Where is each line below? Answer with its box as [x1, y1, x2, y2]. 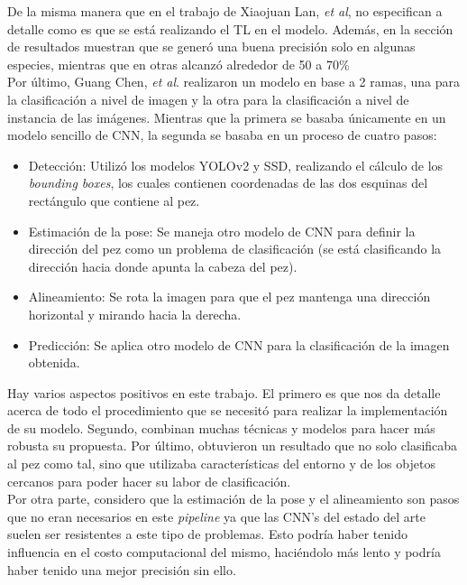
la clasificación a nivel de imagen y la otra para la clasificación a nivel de [7, 89, 409, 108]
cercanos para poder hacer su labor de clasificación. [7, 471, 291, 490]
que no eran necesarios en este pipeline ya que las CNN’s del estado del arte [7, 506, 426, 525]
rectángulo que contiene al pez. [28, 190, 200, 209]
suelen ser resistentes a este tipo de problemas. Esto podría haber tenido [7, 525, 407, 543]
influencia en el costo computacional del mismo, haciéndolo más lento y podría [7, 543, 441, 562]
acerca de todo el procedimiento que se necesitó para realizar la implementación [7, 401, 448, 420]
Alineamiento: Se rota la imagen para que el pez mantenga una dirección [28, 287, 431, 306]
